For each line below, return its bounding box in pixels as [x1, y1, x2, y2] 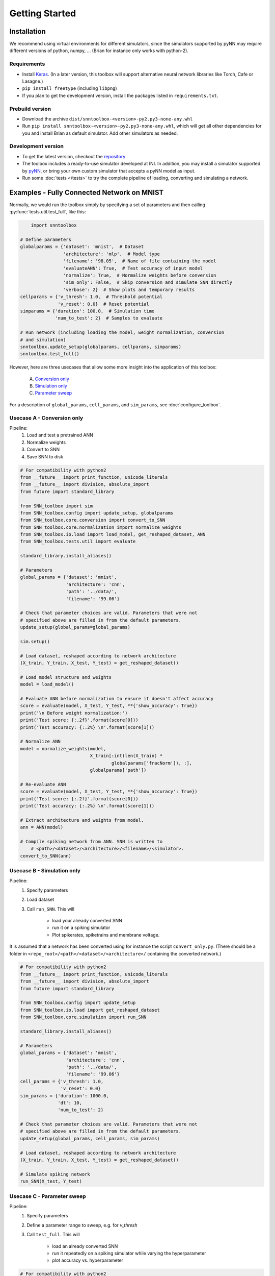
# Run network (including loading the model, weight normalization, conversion [20, 330, 225, 335]
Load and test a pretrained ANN [26, 432, 94, 438]
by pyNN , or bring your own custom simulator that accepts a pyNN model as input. [22, 167, 196, 174]
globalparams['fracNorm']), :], [111, 760, 193, 766]
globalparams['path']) [90, 767, 147, 773]
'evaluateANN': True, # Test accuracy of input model [63, 265, 203, 271]
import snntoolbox [31, 223, 77, 228]
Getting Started [9, 8, 76, 19]
